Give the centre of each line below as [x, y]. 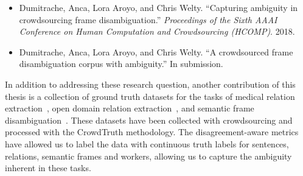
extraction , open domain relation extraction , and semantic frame [130, 108]
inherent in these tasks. [48, 168]
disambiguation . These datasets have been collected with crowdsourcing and [149, 120]
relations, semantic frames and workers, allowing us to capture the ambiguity [148, 156]
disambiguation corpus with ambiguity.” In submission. [121, 64]
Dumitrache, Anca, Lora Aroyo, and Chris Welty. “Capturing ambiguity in [158, 7]
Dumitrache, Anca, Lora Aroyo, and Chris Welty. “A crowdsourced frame [156, 51]
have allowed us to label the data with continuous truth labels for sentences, [147, 143]
